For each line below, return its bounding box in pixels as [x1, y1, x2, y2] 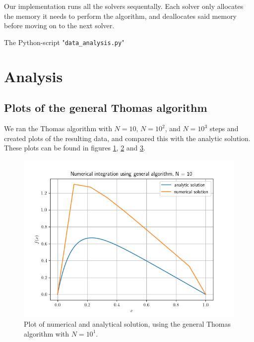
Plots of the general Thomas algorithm [4, 100, 207, 115]
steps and [209, 123, 239, 134]
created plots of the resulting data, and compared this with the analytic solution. [4, 133, 251, 143]
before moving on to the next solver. [4, 20, 115, 31]
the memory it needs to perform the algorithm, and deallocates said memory [4, 10, 237, 21]
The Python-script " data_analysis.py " [4, 37, 125, 47]
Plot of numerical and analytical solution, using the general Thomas [24, 319, 231, 329]
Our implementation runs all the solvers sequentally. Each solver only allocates [4, 1, 244, 11]
